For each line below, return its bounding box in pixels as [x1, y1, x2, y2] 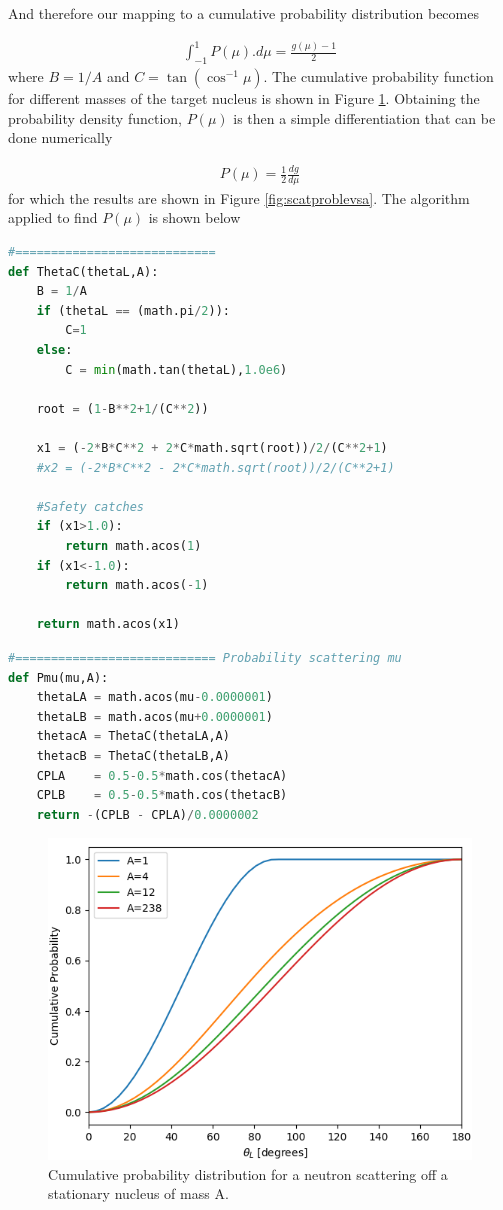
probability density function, [8, 107, 183, 128]
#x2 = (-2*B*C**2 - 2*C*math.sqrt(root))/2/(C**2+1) [36, 460, 395, 475]
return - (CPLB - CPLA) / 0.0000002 [36, 807, 259, 822]
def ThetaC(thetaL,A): [8, 264, 159, 279]
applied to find [8, 207, 98, 228]
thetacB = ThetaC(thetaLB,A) [36, 748, 230, 763]
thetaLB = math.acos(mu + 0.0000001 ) [36, 709, 273, 724]
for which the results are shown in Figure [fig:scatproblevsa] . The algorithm [8, 187, 470, 208]
